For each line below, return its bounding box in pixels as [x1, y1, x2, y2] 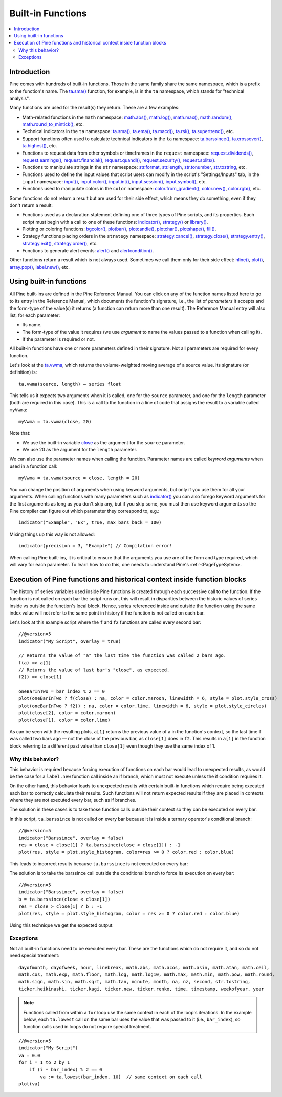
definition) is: [9, 369, 37, 376]
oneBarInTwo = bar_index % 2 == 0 [18, 689, 105, 694]
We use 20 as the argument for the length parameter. [22, 447, 138, 453]
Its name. [22, 321, 42, 327]
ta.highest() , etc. [22, 143, 57, 149]
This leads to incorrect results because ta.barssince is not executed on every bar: [9, 861, 188, 867]
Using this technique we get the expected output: [9, 922, 114, 928]
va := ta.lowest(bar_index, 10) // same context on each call [40, 1073, 202, 1080]
